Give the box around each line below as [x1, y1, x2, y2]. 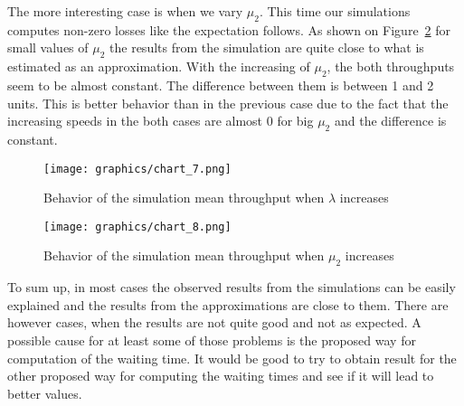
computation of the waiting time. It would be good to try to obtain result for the [7, 348, 457, 367]
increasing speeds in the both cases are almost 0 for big [7, 111, 314, 130]
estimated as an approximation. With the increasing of [7, 57, 310, 76]
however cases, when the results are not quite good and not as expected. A [7, 313, 421, 332]
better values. [7, 383, 82, 402]
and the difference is [334, 111, 447, 130]
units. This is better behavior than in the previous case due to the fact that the [7, 93, 449, 112]
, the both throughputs [327, 57, 455, 76]
